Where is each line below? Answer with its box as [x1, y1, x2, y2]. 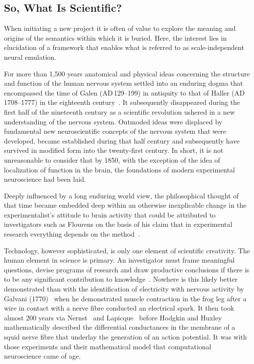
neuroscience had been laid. [4, 174, 86, 184]
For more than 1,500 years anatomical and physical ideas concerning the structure [4, 68, 250, 78]
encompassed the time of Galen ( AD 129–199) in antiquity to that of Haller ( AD [4, 87, 245, 97]
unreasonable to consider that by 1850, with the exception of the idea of [4, 154, 220, 165]
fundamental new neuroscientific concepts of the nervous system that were [4, 126, 226, 136]
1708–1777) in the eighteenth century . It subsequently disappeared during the [4, 97, 240, 107]
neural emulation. [4, 51, 57, 62]
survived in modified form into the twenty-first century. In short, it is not [4, 145, 224, 155]
